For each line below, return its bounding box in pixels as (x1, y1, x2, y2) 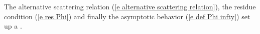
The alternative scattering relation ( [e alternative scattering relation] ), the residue (4, 1, 256, 11)
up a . (4, 21, 22, 31)
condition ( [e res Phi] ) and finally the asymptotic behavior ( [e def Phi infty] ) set (4, 11, 250, 21)
